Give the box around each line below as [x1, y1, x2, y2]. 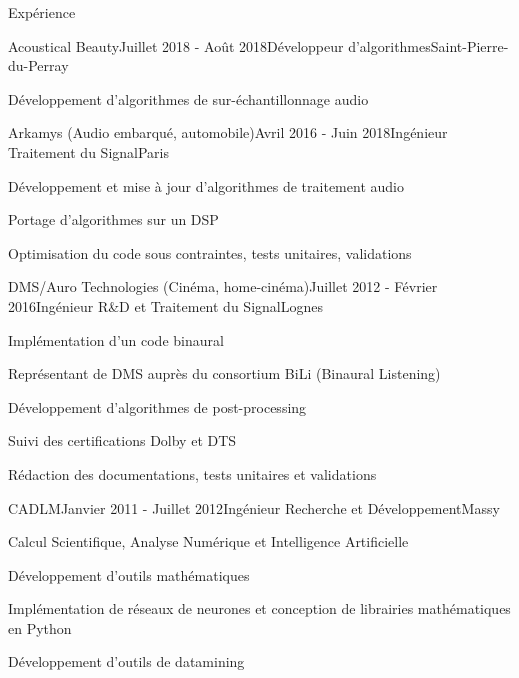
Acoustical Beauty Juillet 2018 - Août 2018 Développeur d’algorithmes [8, 35, 431, 56]
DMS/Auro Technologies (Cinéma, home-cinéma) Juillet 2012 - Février [8, 276, 438, 297]
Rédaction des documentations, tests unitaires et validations [8, 463, 377, 484]
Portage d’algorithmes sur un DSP [8, 209, 219, 230]
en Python [8, 617, 72, 638]
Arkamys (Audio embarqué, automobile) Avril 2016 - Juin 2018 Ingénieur [8, 122, 448, 143]
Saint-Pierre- [430, 35, 509, 56]
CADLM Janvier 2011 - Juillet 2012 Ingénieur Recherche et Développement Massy [8, 497, 500, 518]
